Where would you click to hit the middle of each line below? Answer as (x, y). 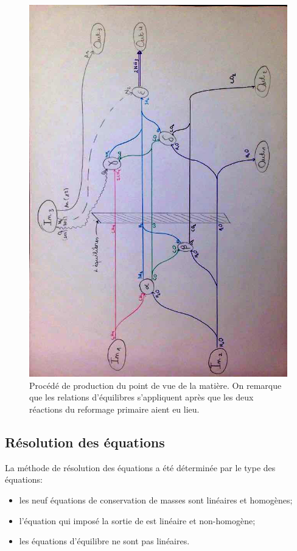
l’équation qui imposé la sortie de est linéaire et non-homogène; (137, 520)
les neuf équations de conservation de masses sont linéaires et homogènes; (156, 500)
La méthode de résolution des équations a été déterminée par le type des (140, 467)
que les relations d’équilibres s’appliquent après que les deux (142, 397)
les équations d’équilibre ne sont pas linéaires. (104, 541)
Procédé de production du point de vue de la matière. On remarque (155, 385)
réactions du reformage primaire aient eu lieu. (114, 409)
